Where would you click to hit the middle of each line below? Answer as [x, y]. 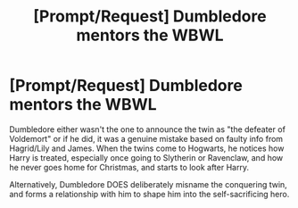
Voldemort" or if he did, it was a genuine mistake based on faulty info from [146, 138]
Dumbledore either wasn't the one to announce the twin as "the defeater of [147, 129]
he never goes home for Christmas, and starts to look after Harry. [129, 167]
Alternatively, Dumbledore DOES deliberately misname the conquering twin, [148, 184]
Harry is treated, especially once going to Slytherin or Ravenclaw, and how [146, 157]
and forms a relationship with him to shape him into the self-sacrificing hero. [149, 194]
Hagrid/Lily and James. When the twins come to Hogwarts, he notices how [147, 148]
